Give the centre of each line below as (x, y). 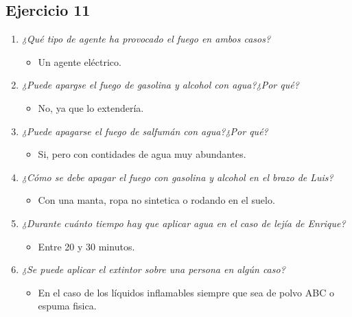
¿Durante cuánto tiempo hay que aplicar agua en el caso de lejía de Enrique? (184, 223)
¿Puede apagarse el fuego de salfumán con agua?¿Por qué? (145, 131)
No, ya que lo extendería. (91, 107)
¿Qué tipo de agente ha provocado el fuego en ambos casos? (146, 39)
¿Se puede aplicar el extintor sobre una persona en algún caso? (153, 269)
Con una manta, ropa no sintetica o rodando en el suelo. (156, 200)
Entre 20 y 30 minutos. (86, 246)
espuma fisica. (67, 306)
